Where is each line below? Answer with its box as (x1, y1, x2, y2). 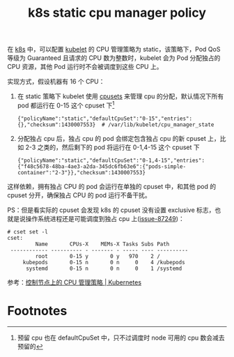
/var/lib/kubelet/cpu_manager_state (107, 121, 214, 128)
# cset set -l (7, 228, 49, 235)
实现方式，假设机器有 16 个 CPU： (7, 77, 105, 86)
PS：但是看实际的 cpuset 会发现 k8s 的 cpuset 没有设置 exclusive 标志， (7, 206, 215, 214)
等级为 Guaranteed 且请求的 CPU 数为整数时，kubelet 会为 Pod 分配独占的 (7, 54, 221, 62)
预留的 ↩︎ (17, 342, 43, 350)
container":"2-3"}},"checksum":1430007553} (17, 169, 146, 176)
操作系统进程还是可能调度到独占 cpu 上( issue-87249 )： (25, 214, 185, 222)
